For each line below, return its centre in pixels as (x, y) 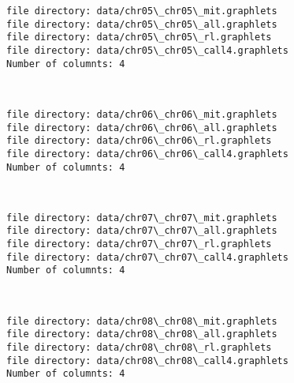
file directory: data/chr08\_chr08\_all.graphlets (142, 334)
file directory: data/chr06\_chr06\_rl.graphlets (139, 141)
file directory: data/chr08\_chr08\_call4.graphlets (147, 360)
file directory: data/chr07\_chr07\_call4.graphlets (147, 257)
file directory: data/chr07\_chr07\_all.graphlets (142, 231)
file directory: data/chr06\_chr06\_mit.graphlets (142, 114)
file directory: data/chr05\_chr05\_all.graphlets (142, 24)
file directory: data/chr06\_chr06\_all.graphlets (142, 128)
